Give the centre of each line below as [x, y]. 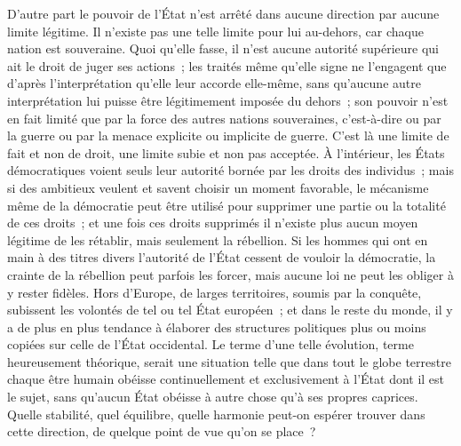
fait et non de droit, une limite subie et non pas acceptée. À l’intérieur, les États [226, 152]
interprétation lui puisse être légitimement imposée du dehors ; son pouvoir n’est [228, 100]
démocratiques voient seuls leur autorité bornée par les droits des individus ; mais [230, 170]
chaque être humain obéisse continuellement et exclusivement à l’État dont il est [226, 379]
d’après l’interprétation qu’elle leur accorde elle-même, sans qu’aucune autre [214, 83]
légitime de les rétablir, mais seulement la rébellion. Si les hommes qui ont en [218, 239]
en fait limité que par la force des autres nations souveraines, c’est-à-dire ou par [224, 118]
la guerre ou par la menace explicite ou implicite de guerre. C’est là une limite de [228, 135]
